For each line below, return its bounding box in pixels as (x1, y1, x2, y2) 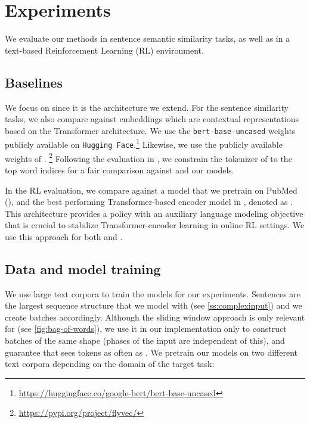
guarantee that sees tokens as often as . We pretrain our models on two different (5, 346, 297, 358)
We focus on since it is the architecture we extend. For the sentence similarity (5, 101, 289, 113)
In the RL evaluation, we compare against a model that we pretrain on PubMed (5, 183, 297, 196)
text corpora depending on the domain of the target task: (5, 357, 215, 370)
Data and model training (5, 259, 161, 278)
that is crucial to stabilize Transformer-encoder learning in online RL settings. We (5, 219, 305, 231)
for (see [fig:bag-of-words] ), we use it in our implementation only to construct (5, 322, 287, 335)
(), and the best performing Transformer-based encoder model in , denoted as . (5, 195, 293, 208)
